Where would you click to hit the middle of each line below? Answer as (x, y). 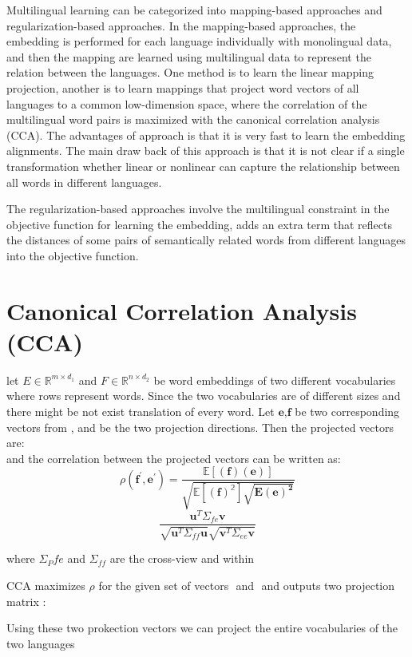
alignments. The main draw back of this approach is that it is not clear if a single (206, 150)
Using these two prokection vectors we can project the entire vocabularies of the (202, 628)
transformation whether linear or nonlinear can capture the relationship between (203, 166)
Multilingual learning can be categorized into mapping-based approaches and (194, 10)
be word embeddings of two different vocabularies (275, 380)
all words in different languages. (84, 182)
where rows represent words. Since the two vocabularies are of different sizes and (204, 396)
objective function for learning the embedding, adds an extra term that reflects (199, 224)
